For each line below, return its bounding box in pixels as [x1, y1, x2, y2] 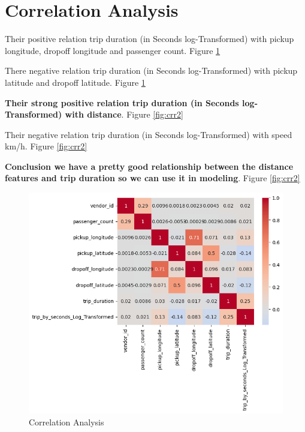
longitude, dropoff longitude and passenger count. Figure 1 [5, 44, 221, 56]
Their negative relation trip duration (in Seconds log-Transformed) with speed [5, 128, 292, 140]
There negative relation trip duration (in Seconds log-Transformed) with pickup [5, 64, 298, 77]
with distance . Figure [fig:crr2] [65, 108, 183, 121]
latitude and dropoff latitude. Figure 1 [5, 76, 146, 88]
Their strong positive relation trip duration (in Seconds [5, 96, 239, 109]
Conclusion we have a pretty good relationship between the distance [5, 160, 294, 172]
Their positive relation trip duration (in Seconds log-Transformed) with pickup [5, 32, 294, 45]
